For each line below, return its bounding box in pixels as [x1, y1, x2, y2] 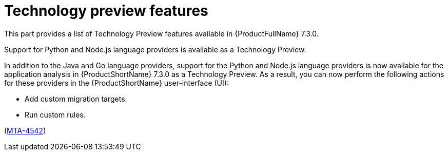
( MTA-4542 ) [4, 126, 46, 135]
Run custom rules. [25, 110, 86, 119]
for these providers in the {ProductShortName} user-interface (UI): [4, 78, 229, 87]
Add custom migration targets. [25, 94, 127, 103]
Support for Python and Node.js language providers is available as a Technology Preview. [4, 45, 306, 54]
